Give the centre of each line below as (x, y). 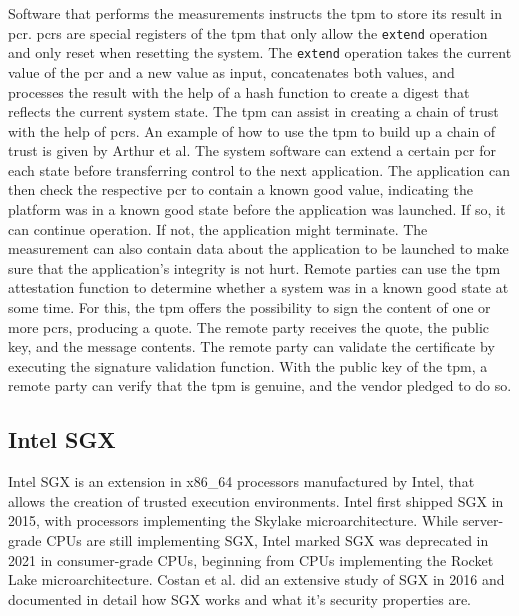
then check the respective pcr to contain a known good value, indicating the (240, 189)
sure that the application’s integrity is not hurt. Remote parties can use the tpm (254, 267)
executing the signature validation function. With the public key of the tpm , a (248, 365)
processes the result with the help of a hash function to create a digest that (239, 91)
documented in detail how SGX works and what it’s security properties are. (239, 598)
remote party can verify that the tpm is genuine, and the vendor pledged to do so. (260, 385)
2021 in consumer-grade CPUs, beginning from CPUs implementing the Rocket (251, 559)
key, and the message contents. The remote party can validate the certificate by (251, 346)
